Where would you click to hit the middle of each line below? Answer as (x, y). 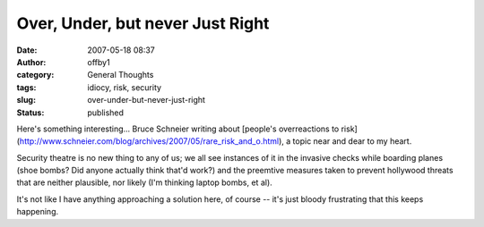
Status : (30, 113)
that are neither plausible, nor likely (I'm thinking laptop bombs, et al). (144, 182)
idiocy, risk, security (124, 87)
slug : (26, 100)
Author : (31, 62)
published (106, 113)
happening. (37, 212)
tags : (26, 87)
